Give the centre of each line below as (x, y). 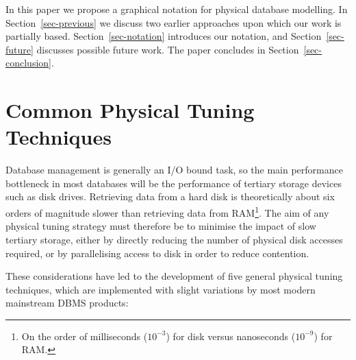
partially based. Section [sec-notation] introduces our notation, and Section (164, 36)
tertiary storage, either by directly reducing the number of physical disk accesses (174, 239)
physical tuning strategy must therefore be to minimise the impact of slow (161, 226)
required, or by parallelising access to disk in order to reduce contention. (157, 253)
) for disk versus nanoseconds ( (231, 336)
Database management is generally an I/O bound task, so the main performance (174, 170)
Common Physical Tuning (130, 110)
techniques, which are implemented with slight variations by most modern (161, 289)
